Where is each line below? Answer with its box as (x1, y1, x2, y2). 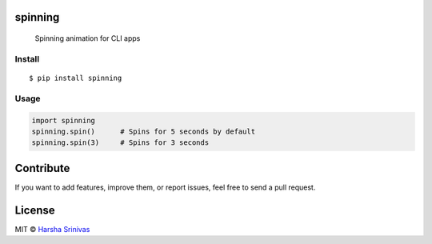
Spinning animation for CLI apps (34, 34, 141, 43)
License (14, 203, 55, 217)
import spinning (31, 116, 96, 125)
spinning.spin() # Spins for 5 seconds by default (31, 126, 256, 136)
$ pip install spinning (29, 73, 122, 82)
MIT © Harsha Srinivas (14, 224, 90, 234)
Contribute (14, 161, 70, 175)
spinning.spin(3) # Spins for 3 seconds (31, 138, 210, 147)
